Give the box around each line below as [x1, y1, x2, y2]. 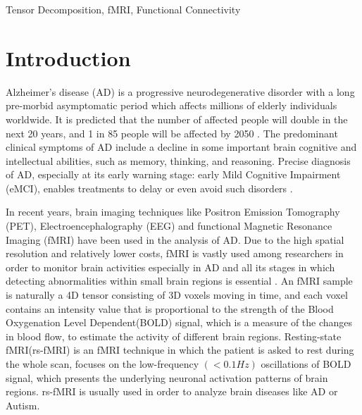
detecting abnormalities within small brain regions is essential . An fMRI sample [6, 273, 353, 288]
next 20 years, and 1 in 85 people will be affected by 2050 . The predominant [6, 125, 338, 140]
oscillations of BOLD [261, 357, 351, 371]
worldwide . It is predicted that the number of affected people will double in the [6, 111, 348, 126]
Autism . [6, 397, 40, 412]
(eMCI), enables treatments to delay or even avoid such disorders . [6, 180, 293, 195]
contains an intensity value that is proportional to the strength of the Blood [6, 301, 334, 316]
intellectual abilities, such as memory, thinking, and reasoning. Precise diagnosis [6, 153, 351, 168]
